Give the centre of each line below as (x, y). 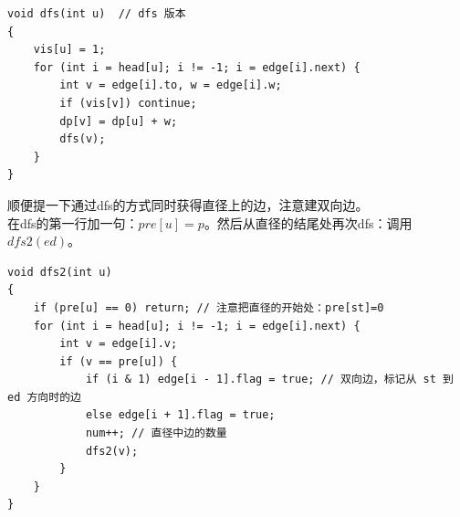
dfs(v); (83, 139)
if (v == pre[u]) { (119, 361)
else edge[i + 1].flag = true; (180, 415)
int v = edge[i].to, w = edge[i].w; (171, 85)
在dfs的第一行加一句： (73, 222)
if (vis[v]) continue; (128, 103)
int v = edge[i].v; (119, 344)
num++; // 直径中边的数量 (156, 433)
